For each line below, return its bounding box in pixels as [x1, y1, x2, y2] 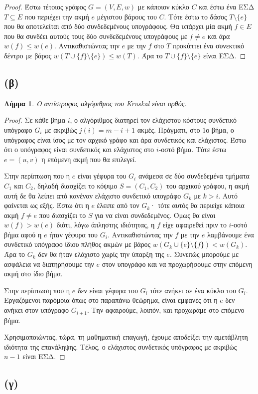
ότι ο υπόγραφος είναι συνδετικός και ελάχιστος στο [4, 144, 154, 155]
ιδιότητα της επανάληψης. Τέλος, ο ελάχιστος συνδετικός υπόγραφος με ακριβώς [4, 341, 237, 352]
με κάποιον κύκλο [137, 1, 189, 11]
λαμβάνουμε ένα [207, 229, 254, 239]
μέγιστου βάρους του [97, 11, 157, 21]
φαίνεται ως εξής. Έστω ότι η [4, 200, 89, 210]
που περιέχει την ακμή [24, 11, 89, 21]
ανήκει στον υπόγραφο [4, 305, 69, 315]
